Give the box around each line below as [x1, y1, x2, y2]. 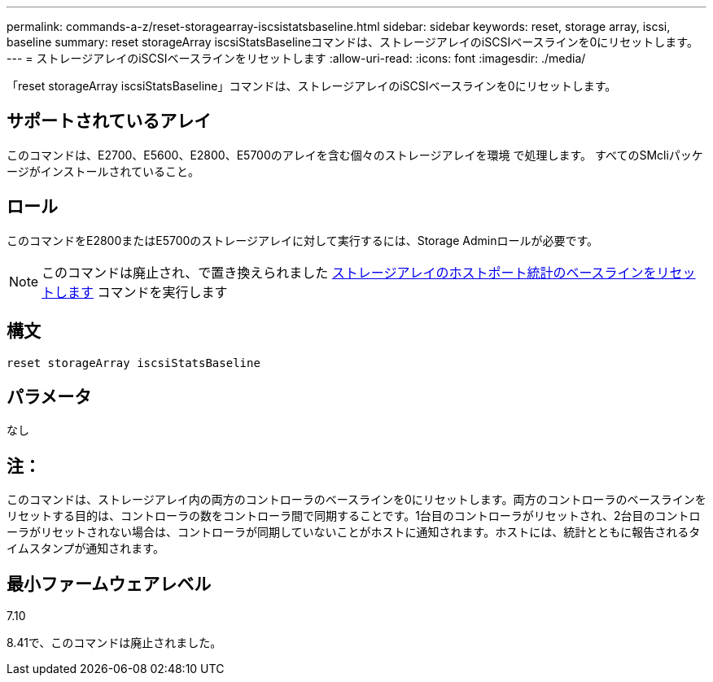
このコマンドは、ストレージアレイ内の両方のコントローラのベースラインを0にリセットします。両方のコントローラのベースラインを [7, 492, 706, 507]
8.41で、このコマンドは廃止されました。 [7, 636, 222, 650]
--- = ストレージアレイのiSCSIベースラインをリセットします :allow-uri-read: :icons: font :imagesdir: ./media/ [7, 51, 586, 65]
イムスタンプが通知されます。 [7, 541, 164, 556]
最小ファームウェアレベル [7, 573, 212, 594]
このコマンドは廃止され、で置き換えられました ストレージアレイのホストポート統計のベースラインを [42, 264, 657, 281]
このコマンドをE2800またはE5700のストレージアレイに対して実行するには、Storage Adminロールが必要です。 [7, 233, 599, 247]
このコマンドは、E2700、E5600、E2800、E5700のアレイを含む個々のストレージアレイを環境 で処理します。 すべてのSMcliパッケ [7, 147, 703, 162]
